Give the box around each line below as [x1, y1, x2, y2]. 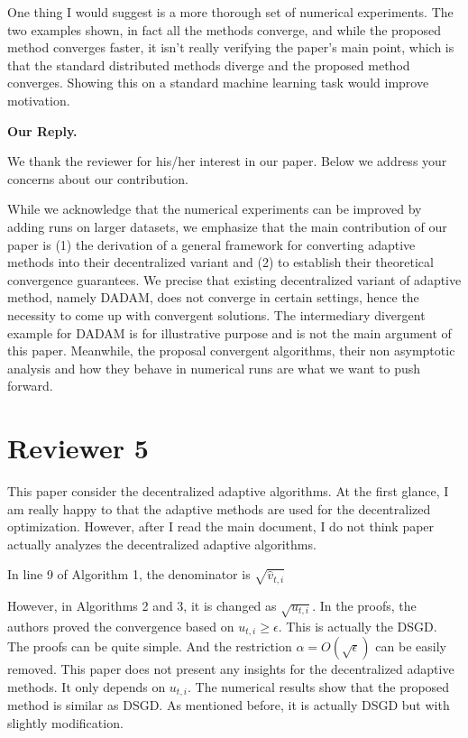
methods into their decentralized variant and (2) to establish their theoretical [7, 253, 434, 272]
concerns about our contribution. [7, 169, 188, 188]
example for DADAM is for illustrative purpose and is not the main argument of [7, 323, 452, 342]
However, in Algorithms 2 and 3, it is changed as [7, 595, 277, 614]
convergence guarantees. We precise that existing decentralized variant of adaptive [7, 270, 462, 289]
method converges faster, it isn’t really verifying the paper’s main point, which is [7, 38, 454, 57]
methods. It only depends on [7, 677, 166, 696]
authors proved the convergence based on [7, 616, 234, 635]
